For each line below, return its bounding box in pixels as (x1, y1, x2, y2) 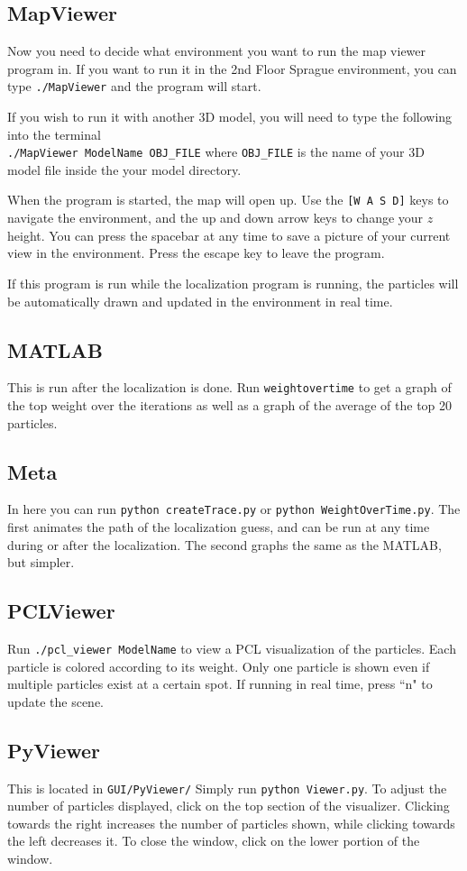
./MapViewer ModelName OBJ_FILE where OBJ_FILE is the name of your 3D (7, 142, 425, 161)
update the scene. (7, 692, 105, 711)
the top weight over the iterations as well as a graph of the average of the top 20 (7, 395, 453, 414)
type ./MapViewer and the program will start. (7, 77, 261, 96)
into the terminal (7, 124, 101, 143)
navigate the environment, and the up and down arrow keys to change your (7, 208, 424, 227)
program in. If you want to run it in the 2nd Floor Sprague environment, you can (7, 59, 457, 78)
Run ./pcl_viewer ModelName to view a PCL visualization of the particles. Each (7, 639, 456, 657)
